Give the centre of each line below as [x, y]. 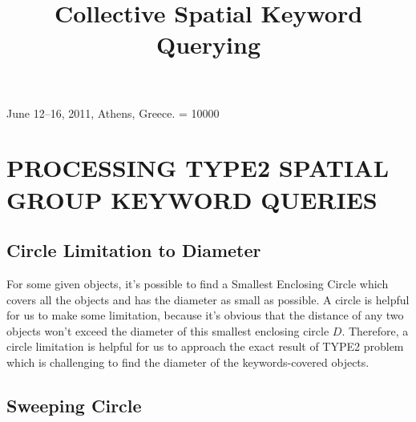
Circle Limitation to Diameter [134, 250]
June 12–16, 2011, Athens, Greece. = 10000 [113, 113]
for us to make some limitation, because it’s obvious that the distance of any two [205, 315]
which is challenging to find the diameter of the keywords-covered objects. [188, 362]
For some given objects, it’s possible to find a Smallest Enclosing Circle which [198, 283]
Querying [208, 44]
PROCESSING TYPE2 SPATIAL [198, 168]
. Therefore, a [375, 330]
